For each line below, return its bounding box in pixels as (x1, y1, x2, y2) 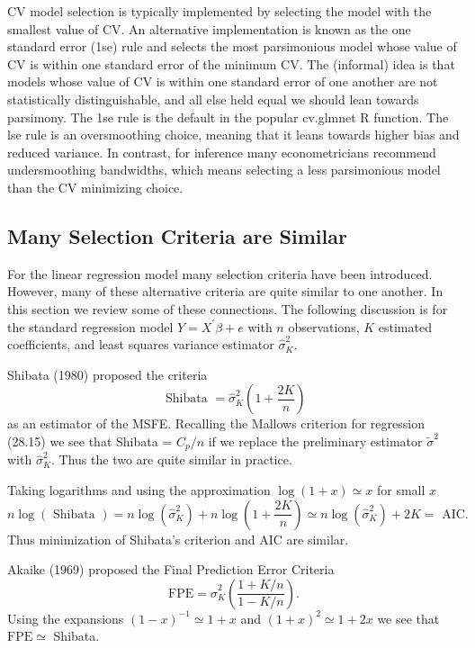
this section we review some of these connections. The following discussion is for (7, 299, 448, 318)
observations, (288, 317, 360, 336)
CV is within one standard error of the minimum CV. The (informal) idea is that (7, 54, 455, 73)
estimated (378, 317, 432, 336)
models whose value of (7, 72, 130, 91)
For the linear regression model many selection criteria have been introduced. (7, 264, 433, 283)
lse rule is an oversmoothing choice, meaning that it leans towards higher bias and (7, 125, 460, 144)
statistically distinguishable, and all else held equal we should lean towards (7, 89, 419, 108)
